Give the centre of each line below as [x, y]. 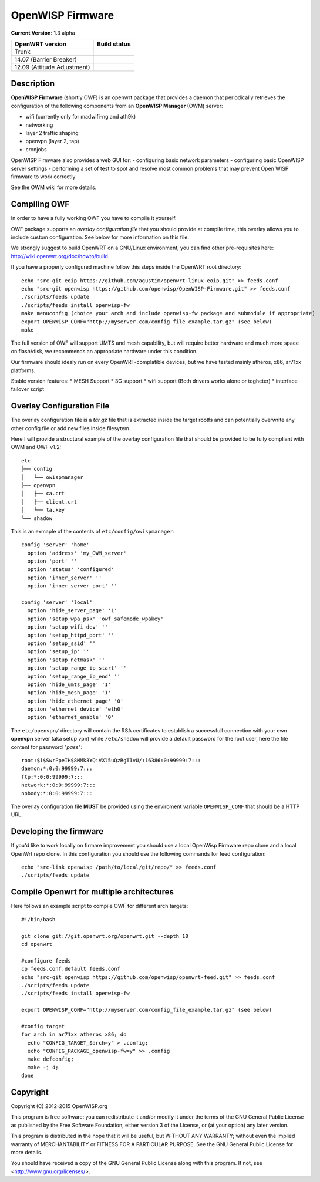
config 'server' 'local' [57, 602]
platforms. [23, 370]
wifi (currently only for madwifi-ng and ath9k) [81, 117]
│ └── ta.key [43, 510]
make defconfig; [51, 1059]
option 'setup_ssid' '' [62, 643]
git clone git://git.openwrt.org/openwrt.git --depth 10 [105, 936]
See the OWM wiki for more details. [54, 187]
